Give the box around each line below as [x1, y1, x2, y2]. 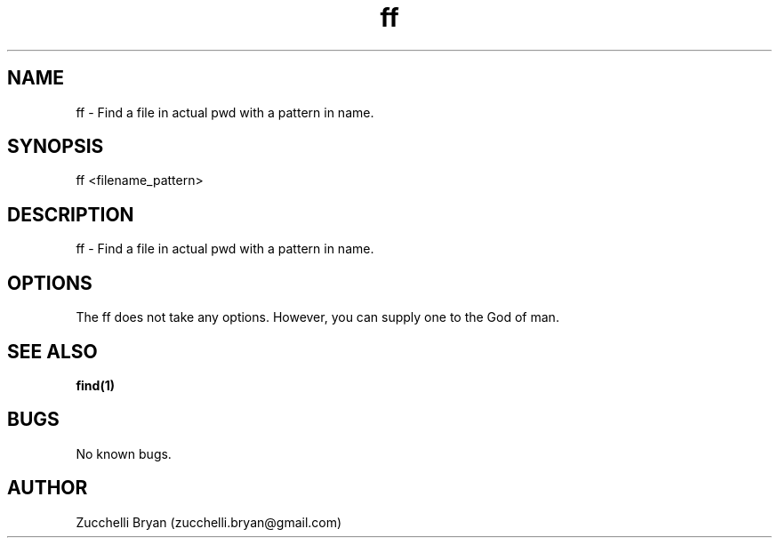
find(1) [76, 377, 116, 393]
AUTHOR [7, 477, 88, 500]
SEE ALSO [7, 340, 98, 363]
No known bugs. [76, 445, 172, 461]
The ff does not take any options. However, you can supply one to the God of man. [76, 309, 559, 325]
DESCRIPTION [7, 203, 134, 226]
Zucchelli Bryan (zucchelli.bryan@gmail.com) [76, 514, 342, 530]
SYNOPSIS [7, 135, 104, 158]
